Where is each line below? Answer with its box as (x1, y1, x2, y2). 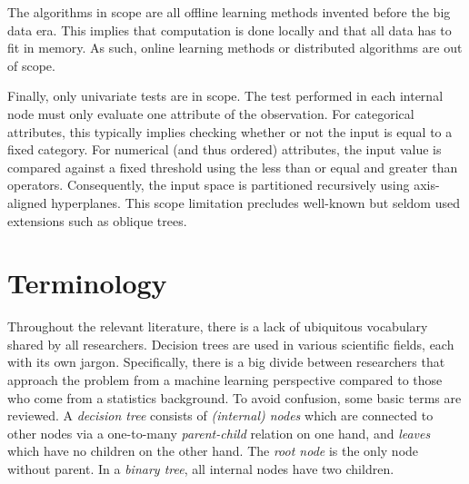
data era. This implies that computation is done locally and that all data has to (7, 20, 452, 39)
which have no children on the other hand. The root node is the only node (7, 441, 419, 460)
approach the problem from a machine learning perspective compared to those (7, 370, 443, 390)
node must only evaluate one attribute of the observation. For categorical (7, 104, 414, 123)
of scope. (7, 55, 55, 74)
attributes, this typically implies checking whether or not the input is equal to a (7, 122, 453, 141)
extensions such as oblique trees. (7, 211, 187, 230)
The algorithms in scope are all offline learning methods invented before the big (7, 3, 451, 21)
